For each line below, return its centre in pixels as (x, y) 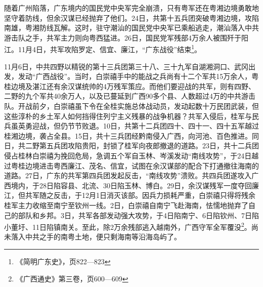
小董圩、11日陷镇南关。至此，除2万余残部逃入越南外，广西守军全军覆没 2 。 (128, 226)
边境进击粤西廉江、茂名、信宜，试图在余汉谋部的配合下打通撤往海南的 (142, 165)
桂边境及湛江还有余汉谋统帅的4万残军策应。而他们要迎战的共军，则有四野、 (130, 86)
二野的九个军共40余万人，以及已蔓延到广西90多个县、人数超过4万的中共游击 (130, 96)
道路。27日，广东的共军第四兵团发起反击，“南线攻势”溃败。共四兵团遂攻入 (128, 175)
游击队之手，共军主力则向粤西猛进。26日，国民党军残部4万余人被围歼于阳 (126, 37)
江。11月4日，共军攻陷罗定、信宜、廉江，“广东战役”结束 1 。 (103, 49)
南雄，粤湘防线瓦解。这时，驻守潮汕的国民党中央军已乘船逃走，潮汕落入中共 (131, 28)
